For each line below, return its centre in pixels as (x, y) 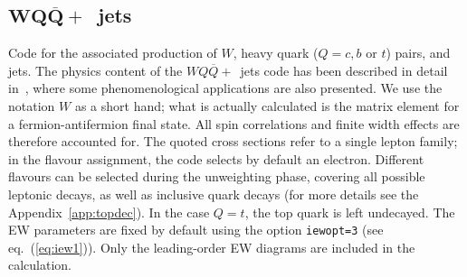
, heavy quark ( (276, 53)
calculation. (40, 265)
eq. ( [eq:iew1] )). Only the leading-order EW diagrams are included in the (212, 247)
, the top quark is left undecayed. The (350, 212)
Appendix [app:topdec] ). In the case (109, 212)
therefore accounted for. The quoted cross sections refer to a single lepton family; (233, 141)
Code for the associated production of (113, 53)
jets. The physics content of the (95, 70)
